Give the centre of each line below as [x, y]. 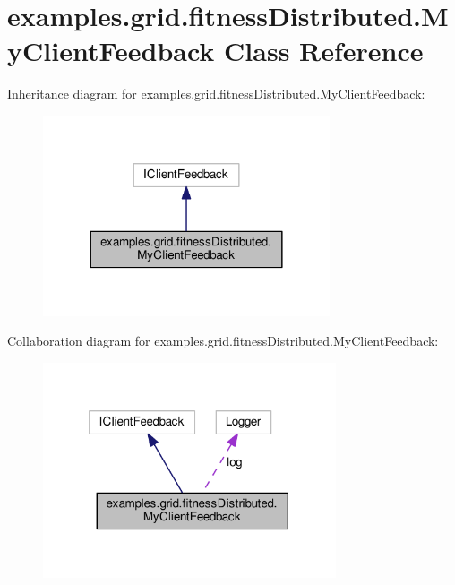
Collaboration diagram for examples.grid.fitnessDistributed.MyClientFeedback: [223, 341]
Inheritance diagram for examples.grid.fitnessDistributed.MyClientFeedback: [216, 94]
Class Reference [324, 51]
